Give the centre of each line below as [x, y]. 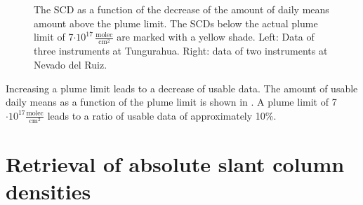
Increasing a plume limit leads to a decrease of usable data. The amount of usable [182, 88]
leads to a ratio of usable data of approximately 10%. [162, 115]
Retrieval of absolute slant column [175, 164]
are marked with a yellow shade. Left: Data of [216, 37]
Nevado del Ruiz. [71, 64]
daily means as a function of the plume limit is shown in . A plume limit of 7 [171, 102]
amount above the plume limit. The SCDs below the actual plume [176, 23]
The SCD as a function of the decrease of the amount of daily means [181, 9]
